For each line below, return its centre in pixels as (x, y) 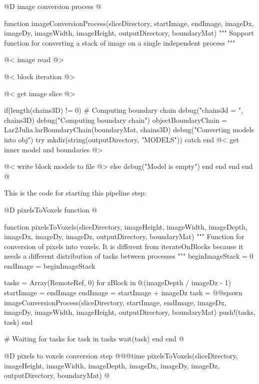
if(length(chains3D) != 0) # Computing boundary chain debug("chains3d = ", (123, 110)
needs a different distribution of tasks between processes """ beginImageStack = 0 (129, 256)
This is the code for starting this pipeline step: (75, 193)
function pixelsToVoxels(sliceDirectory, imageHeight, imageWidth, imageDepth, (126, 226)
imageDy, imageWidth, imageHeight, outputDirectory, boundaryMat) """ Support (129, 33)
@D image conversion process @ (53, 6)
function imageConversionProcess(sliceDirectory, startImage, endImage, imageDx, (129, 23)
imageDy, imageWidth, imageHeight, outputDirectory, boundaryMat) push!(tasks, (130, 312)
